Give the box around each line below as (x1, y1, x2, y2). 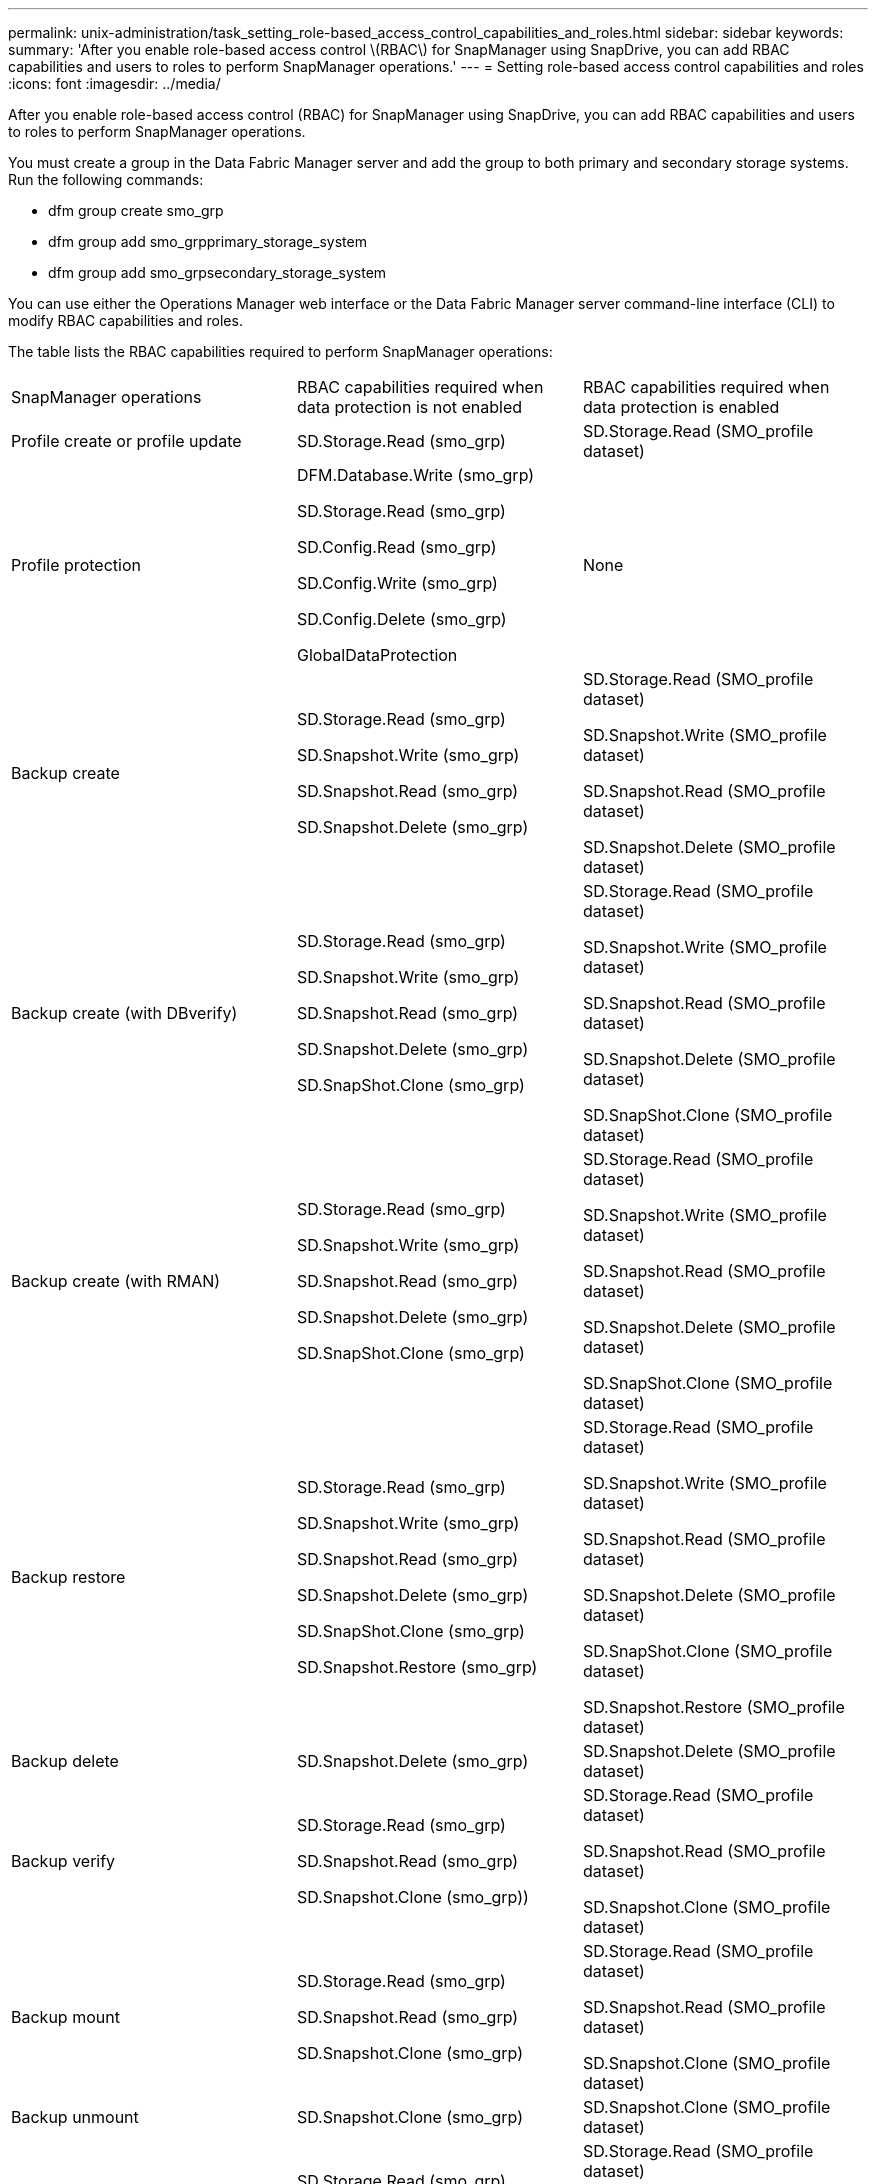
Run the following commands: (8, 171, 204, 188)
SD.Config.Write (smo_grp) (296, 573, 498, 593)
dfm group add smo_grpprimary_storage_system (48, 233, 367, 250)
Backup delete (11, 1751, 119, 1771)
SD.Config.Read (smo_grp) (296, 537, 497, 557)
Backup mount (11, 2007, 120, 2027)
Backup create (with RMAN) (11, 1271, 221, 1291)
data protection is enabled (582, 397, 780, 417)
